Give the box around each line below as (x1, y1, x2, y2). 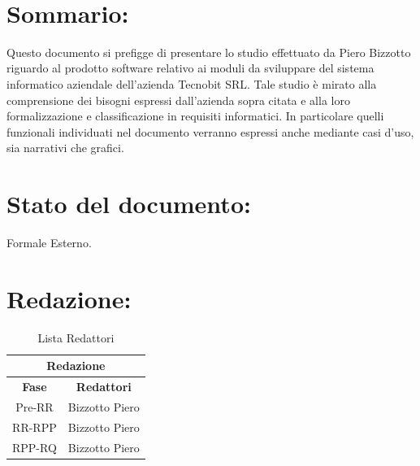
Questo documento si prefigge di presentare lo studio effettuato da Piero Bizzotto (6, 43, 411, 60)
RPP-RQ (12, 438, 57, 455)
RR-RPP (12, 418, 57, 435)
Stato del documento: (6, 187, 251, 220)
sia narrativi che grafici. (6, 139, 124, 156)
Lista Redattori (37, 329, 115, 346)
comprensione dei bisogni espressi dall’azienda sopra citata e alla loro (6, 91, 350, 108)
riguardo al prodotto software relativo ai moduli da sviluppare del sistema (6, 59, 375, 76)
